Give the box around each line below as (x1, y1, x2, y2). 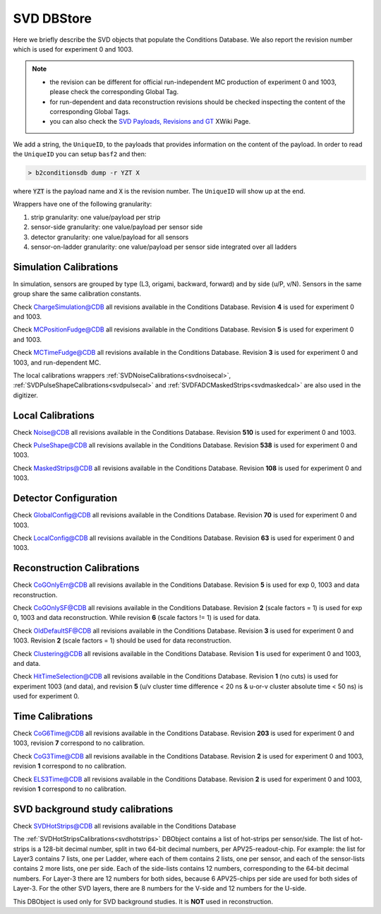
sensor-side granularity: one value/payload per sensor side (30, 223, 203, 231)
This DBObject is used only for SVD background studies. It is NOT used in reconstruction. (13, 897, 273, 906)
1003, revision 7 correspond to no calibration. (13, 739, 145, 747)
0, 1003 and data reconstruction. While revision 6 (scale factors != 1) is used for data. (13, 614, 261, 622)
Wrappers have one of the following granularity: (13, 200, 152, 209)
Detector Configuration (13, 492, 118, 505)
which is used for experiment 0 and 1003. (13, 45, 134, 53)
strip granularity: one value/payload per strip (30, 213, 161, 221)
